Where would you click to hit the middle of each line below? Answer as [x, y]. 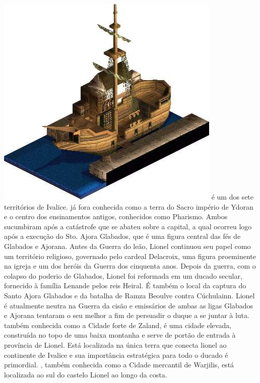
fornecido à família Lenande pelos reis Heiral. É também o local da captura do [125, 285]
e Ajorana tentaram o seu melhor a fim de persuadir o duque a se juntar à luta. [127, 315]
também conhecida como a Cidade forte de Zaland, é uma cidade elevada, [118, 325]
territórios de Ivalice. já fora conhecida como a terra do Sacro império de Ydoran [129, 206]
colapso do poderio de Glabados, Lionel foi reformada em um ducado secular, [123, 275]
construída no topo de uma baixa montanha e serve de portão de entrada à [120, 335]
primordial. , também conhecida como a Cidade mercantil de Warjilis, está [119, 365]
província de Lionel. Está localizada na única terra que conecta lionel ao [115, 344]
